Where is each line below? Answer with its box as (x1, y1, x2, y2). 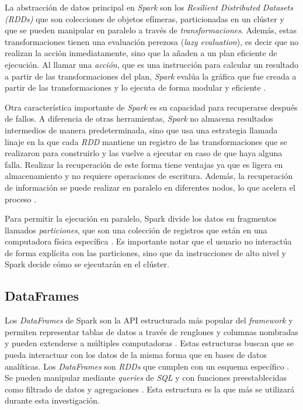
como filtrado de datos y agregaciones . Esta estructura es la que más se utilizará (5, 383, 295, 395)
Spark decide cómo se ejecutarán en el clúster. (5, 258, 169, 270)
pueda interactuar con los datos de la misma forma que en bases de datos (5, 349, 267, 361)
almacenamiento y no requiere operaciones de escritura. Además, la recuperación (5, 170, 293, 182)
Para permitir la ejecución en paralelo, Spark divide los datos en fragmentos (5, 212, 277, 225)
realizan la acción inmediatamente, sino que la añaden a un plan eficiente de (5, 47, 277, 59)
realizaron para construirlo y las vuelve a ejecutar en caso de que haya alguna (5, 147, 283, 159)
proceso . (5, 192, 37, 205)
